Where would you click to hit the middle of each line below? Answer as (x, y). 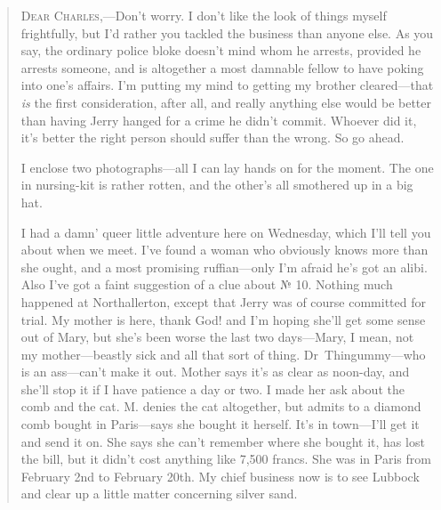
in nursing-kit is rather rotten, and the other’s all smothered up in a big (217, 185)
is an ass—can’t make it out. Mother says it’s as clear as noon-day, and (215, 372)
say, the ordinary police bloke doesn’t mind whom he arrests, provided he (221, 50)
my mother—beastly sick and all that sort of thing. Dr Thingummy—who (223, 354)
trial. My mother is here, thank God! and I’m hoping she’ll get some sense (223, 319)
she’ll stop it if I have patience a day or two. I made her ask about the (212, 389)
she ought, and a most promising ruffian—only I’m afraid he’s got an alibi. (224, 267)
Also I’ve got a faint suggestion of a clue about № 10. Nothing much (207, 284)
